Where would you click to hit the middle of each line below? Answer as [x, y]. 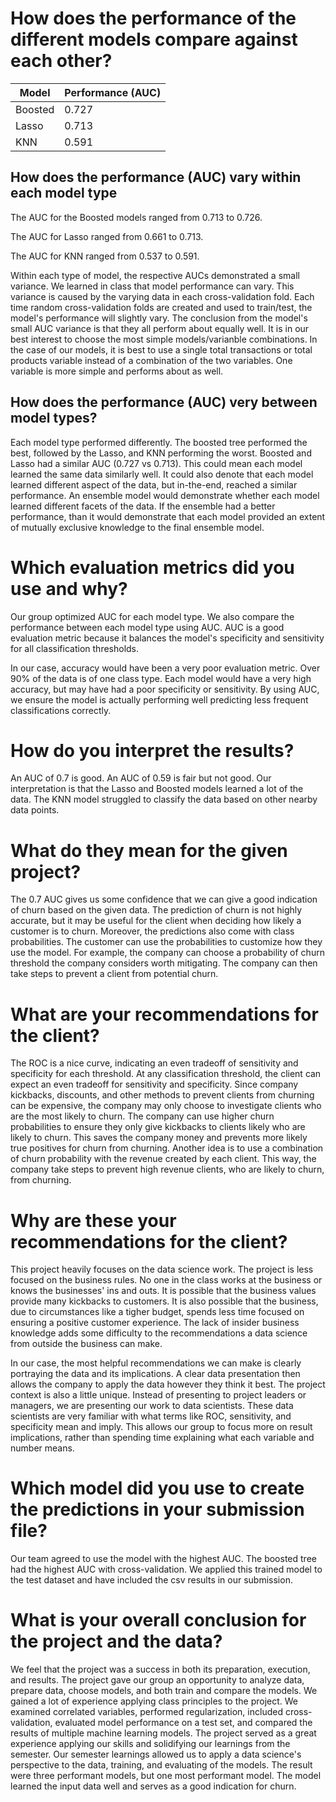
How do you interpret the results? [152, 750]
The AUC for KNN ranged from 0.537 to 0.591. [105, 256]
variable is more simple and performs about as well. [117, 371]
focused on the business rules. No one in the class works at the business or [166, 1280]
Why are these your [93, 1220]
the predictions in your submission [157, 1509]
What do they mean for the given [149, 850]
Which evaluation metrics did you [152, 567]
